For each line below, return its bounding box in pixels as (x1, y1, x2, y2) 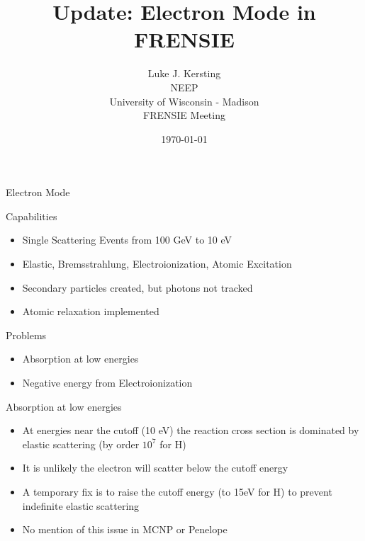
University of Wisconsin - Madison (109, 93, 259, 108)
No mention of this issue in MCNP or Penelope (22, 522, 228, 537)
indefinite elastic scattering (22, 498, 140, 513)
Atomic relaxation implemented (22, 304, 159, 319)
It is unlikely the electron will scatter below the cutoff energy (22, 460, 288, 475)
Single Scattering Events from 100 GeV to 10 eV (22, 232, 232, 247)
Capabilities (6, 208, 57, 223)
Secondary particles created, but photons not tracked (22, 280, 253, 295)
